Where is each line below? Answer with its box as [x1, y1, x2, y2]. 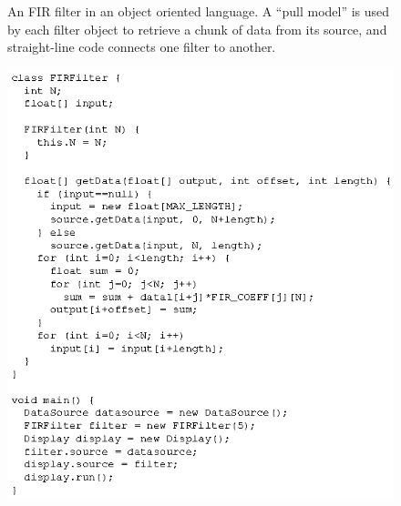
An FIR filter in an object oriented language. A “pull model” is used [7, 2, 390, 20]
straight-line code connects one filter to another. [7, 37, 276, 56]
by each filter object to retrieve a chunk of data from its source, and [7, 19, 387, 38]
